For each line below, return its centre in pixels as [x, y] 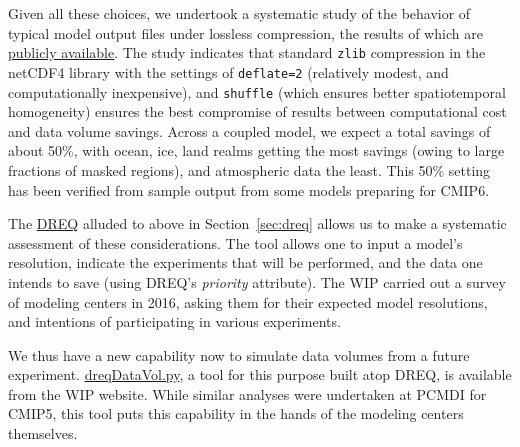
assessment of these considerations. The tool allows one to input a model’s [235, 242]
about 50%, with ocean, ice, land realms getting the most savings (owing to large [256, 150]
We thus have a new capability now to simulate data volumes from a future [239, 354]
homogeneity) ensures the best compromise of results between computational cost [257, 111]
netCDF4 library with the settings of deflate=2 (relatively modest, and [228, 71]
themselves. [43, 433]
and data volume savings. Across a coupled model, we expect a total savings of [249, 130]
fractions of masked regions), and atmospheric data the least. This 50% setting [249, 169]
